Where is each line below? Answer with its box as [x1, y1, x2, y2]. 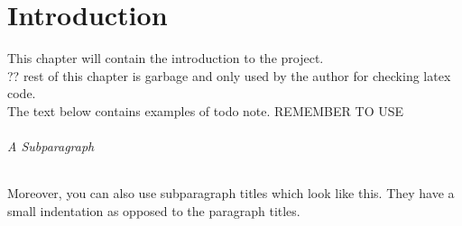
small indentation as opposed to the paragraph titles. [7, 201, 300, 220]
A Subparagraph [7, 137, 95, 156]
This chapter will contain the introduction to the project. [7, 49, 324, 68]
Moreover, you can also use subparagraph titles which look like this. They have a [7, 184, 455, 203]
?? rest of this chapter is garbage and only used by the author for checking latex [7, 66, 451, 85]
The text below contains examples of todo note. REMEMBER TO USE [7, 101, 404, 120]
